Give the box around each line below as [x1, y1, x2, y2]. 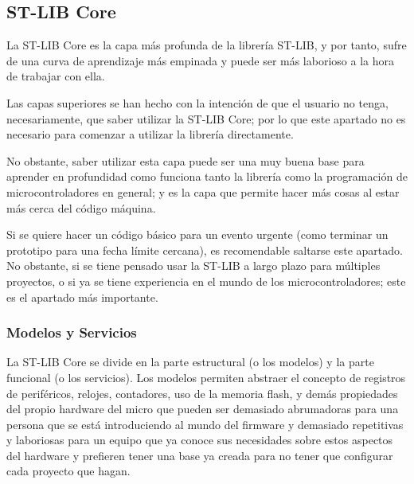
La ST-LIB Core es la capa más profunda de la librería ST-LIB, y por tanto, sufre [6, 37, 407, 53]
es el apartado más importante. [6, 288, 158, 305]
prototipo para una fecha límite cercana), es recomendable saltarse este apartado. [6, 241, 403, 258]
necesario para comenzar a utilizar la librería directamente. [6, 126, 294, 142]
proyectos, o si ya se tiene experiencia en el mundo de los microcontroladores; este [6, 272, 406, 289]
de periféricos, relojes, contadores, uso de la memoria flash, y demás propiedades [6, 384, 398, 401]
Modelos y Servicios [6, 322, 137, 342]
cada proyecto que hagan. [6, 463, 131, 479]
